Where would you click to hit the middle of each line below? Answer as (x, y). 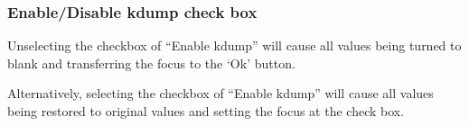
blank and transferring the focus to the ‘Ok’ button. (151, 63)
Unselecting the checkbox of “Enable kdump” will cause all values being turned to (234, 45)
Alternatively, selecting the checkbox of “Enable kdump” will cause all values (220, 93)
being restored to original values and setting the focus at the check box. (206, 111)
